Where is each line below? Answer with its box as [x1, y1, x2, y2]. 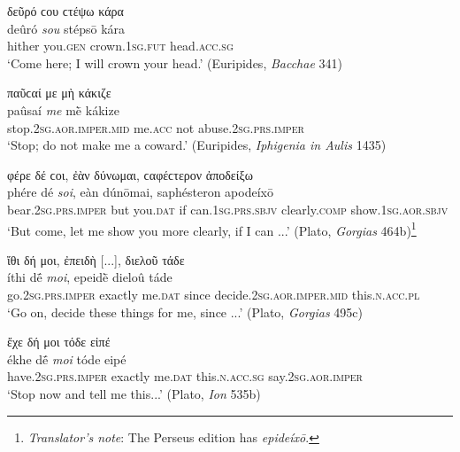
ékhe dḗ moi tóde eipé [7, 349, 126, 368]
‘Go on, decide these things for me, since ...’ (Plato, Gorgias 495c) [7, 302, 364, 321]
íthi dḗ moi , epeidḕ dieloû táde [7, 268, 172, 286]
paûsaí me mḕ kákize [7, 100, 119, 119]
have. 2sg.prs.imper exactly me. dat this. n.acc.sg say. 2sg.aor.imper [7, 367, 363, 386]
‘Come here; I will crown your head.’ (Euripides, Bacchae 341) [7, 53, 342, 72]
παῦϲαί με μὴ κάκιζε [7, 83, 111, 102]
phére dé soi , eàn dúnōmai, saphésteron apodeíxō [7, 183, 273, 201]
